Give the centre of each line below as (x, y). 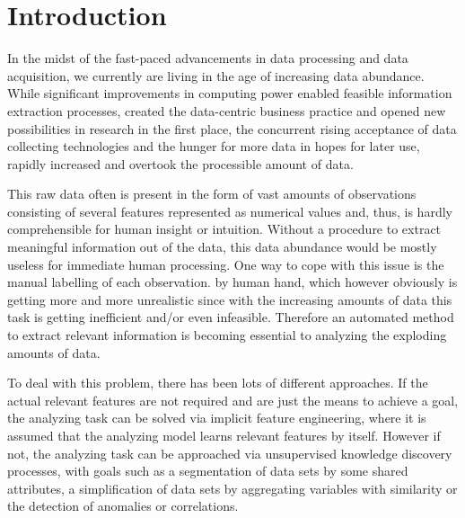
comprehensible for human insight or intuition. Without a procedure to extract (224, 229)
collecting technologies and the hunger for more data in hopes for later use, (214, 146)
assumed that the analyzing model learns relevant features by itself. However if (224, 435)
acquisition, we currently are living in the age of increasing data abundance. (216, 75)
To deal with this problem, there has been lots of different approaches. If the (218, 383)
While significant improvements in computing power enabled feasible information (230, 93)
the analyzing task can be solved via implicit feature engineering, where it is (217, 418)
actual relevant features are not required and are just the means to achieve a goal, (233, 400)
